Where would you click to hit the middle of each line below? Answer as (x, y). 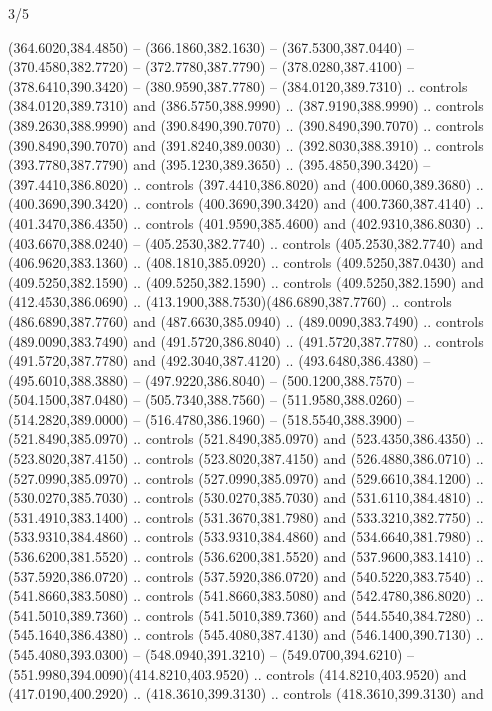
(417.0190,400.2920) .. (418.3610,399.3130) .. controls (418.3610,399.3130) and (246, 693)
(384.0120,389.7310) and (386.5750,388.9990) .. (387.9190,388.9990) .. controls (246, 105)
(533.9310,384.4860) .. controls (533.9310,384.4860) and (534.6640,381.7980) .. (246, 536)
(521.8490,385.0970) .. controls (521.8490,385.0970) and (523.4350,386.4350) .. (246, 438)
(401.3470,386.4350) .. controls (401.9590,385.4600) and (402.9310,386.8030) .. (246, 222)
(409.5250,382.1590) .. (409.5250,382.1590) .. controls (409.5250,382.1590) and (246, 281)
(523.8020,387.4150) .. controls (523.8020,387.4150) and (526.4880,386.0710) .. (246, 458)
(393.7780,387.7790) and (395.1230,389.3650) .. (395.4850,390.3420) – (219, 164)
